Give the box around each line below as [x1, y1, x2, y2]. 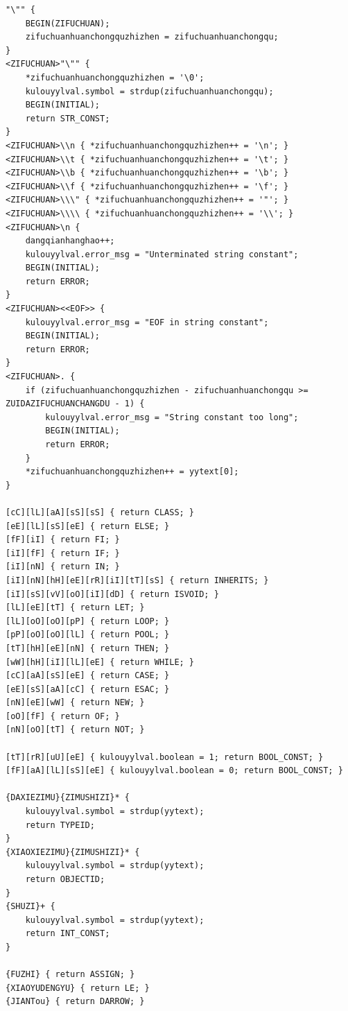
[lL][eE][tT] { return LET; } [6, 603, 145, 613]
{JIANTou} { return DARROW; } [6, 996, 145, 1007]
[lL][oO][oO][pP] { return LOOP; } [6, 616, 170, 626]
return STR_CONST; [25, 113, 110, 123]
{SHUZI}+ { [6, 901, 55, 912]
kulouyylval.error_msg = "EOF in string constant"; [25, 317, 269, 327]
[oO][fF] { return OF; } [6, 711, 120, 721]
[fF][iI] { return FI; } [6, 535, 120, 545]
